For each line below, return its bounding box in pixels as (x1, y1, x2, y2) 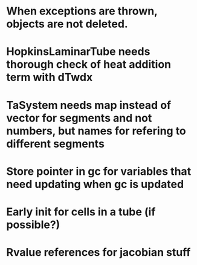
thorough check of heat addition (6, 57, 171, 71)
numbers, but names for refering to (6, 124, 186, 137)
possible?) (6, 218, 60, 231)
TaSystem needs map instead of (6, 98, 171, 112)
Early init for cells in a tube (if (6, 204, 156, 218)
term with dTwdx (6, 71, 93, 84)
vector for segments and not (6, 111, 152, 125)
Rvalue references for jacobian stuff (6, 246, 191, 260)
